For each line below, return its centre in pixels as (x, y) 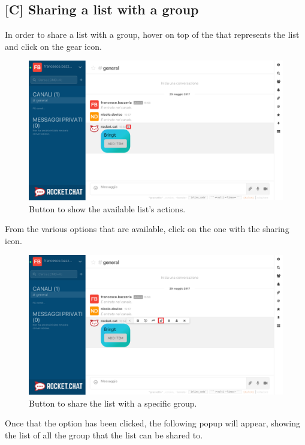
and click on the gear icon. (53, 46)
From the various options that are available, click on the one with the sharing (147, 229)
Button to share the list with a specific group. (113, 403)
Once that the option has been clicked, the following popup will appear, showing (152, 423)
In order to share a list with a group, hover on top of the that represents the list (152, 34)
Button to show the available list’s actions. (107, 208)
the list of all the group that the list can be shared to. (104, 435)
